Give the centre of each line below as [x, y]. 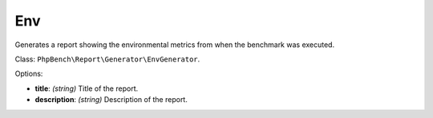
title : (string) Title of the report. [87, 88]
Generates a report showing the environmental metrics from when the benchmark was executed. [175, 45]
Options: [29, 74]
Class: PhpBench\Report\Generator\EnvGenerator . [107, 59]
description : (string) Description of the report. [111, 100]
